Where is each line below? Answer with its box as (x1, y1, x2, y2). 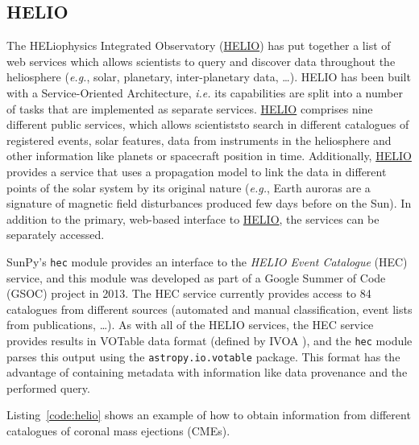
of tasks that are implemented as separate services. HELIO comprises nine (6, 100, 373, 117)
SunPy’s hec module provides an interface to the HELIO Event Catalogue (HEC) (6, 253, 408, 270)
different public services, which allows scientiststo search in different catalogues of (6, 116, 409, 133)
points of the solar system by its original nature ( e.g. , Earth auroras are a (6, 179, 371, 196)
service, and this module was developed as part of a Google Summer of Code (6, 269, 386, 286)
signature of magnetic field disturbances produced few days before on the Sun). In (6, 195, 412, 212)
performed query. (6, 379, 90, 396)
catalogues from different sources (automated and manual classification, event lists (6, 300, 413, 317)
